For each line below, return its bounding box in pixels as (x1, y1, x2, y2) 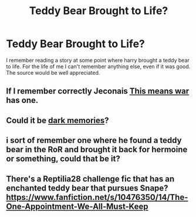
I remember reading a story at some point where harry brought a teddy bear (6, 56, 190, 64)
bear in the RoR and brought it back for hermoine (6, 145, 188, 155)
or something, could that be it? (6, 154, 120, 164)
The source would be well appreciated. (6, 69, 100, 76)
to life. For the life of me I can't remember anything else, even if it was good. (6, 63, 191, 70)
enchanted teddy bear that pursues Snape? (6, 183, 168, 193)
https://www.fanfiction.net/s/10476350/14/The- (6, 192, 188, 202)
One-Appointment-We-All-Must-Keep (6, 201, 148, 211)
